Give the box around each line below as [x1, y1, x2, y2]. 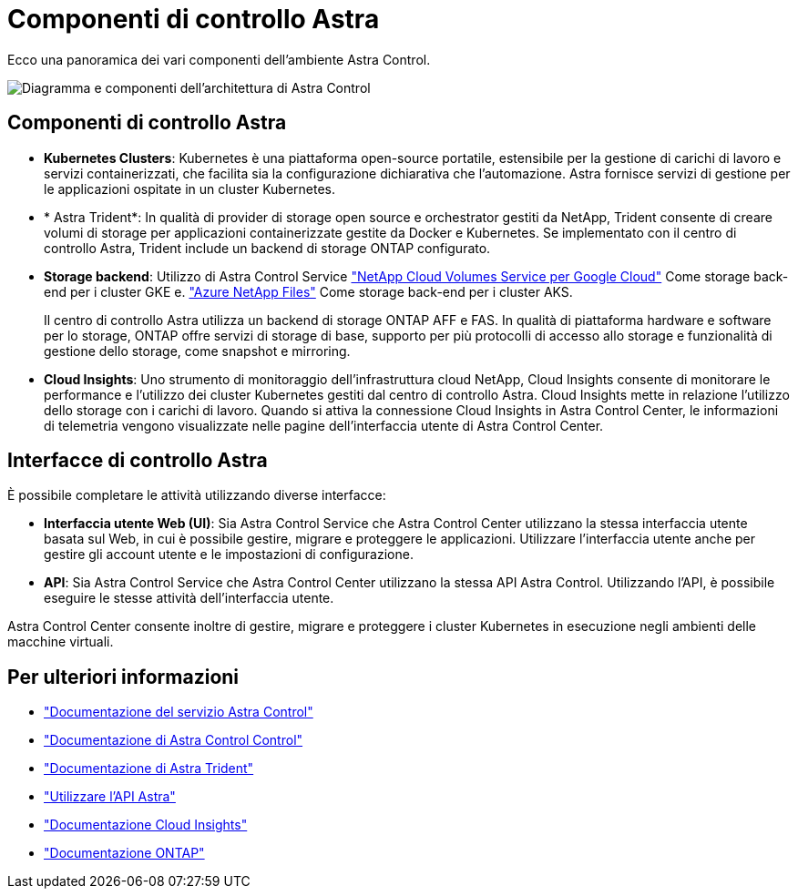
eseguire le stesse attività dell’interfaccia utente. [44, 590, 334, 606]
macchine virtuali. [7, 634, 114, 650]
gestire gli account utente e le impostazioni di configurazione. [44, 546, 414, 563]
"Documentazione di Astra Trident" [44, 760, 254, 777]
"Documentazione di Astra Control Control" [44, 732, 303, 748]
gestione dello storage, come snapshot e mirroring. [44, 342, 351, 359]
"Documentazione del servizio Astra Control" [44, 704, 313, 720]
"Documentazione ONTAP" [44, 845, 205, 861]
